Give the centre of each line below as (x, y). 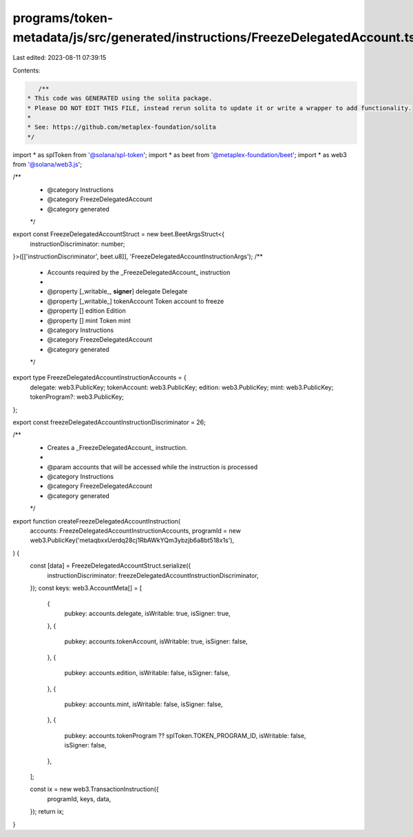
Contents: (27, 70)
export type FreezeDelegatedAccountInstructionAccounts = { (99, 378)
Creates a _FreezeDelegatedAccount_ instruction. (117, 447)
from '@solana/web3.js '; (47, 165)
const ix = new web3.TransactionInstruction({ (94, 789)
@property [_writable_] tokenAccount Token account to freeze (136, 301)
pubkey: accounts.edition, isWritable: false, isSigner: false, (147, 673)
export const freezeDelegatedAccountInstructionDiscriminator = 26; (109, 422)
